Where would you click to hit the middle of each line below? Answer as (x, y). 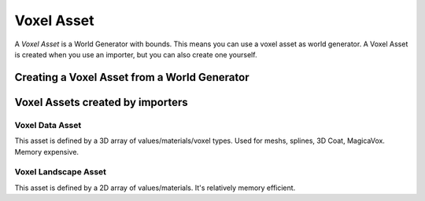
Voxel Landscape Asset (60, 172)
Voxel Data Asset (48, 125)
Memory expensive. (46, 152)
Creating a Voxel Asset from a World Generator (132, 77)
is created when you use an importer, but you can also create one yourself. (136, 54)
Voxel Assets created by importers (101, 102)
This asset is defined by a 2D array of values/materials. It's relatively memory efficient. (155, 188)
